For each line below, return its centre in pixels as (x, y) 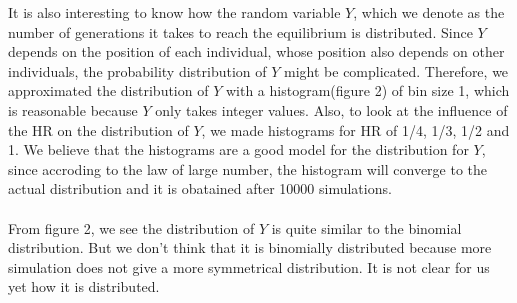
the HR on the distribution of (98, 129)
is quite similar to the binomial (366, 227)
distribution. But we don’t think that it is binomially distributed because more (250, 247)
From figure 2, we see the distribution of (131, 227)
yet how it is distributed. (84, 286)
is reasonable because (73, 109)
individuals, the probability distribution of (137, 70)
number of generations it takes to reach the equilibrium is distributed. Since (240, 31)
